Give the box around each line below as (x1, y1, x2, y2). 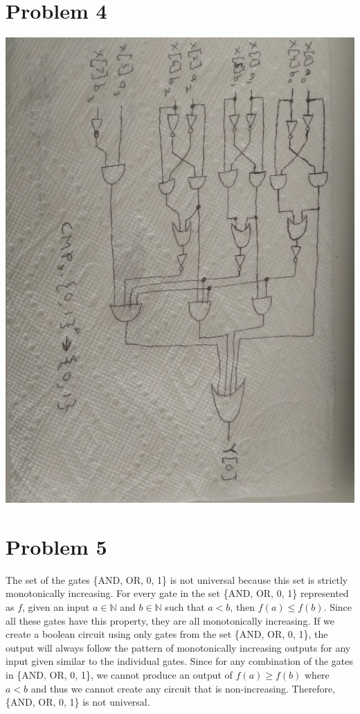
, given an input (22, 600, 90, 614)
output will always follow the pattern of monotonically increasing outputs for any (6, 640, 351, 654)
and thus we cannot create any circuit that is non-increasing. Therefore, (30, 681, 336, 695)
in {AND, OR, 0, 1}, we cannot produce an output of (6, 668, 233, 681)
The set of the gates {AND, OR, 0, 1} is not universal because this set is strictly (6, 572, 348, 587)
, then (230, 600, 255, 614)
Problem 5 (6, 532, 107, 560)
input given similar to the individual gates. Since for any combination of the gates (6, 654, 354, 668)
